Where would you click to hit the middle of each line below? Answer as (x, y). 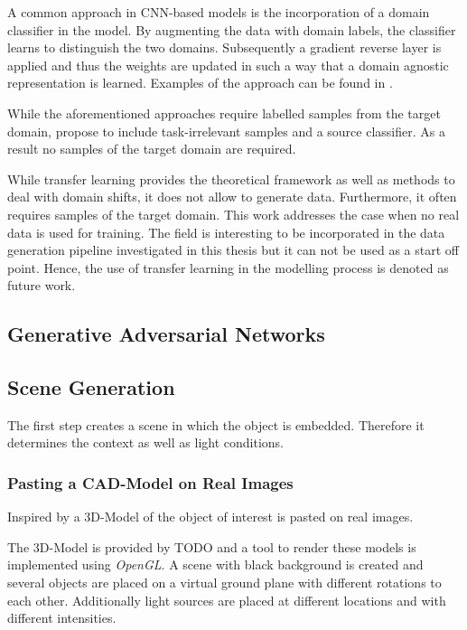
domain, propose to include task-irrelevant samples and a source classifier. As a (226, 131)
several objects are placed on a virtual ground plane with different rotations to (224, 583)
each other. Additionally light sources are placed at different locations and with (227, 600)
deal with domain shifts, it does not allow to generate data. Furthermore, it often (232, 197)
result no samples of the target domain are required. (152, 149)
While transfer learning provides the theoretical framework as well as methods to (231, 179)
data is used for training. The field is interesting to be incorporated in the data (226, 232)
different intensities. (62, 618)
